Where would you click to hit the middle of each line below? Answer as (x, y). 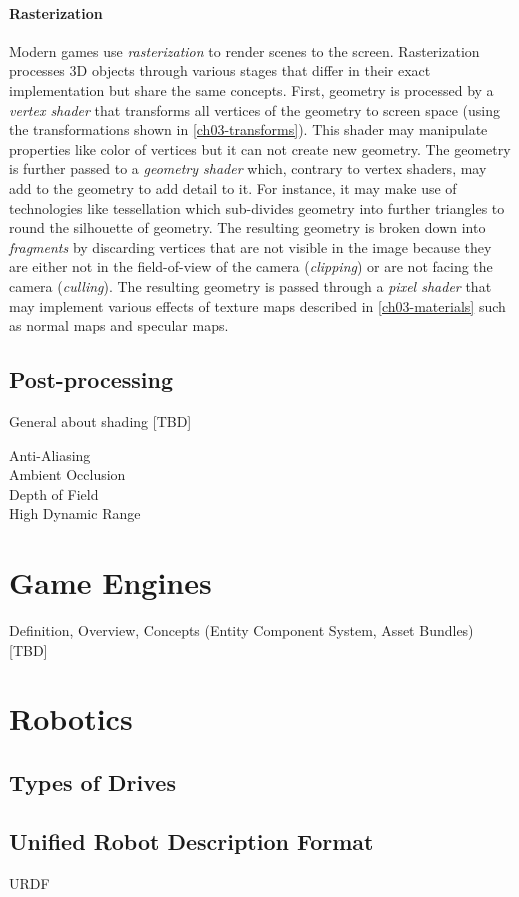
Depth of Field (54, 493)
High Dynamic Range (75, 513)
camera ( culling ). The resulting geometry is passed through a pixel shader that (250, 285)
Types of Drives (92, 781)
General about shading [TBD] (100, 420)
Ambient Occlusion (67, 474)
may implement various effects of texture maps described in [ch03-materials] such (257, 305)
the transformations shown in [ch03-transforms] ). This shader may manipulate (248, 129)
